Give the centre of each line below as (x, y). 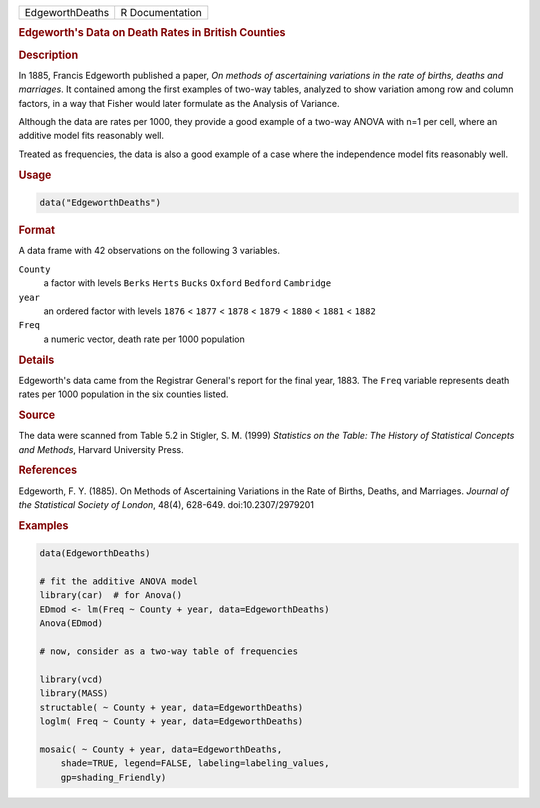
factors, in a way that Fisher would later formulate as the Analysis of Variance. (179, 103)
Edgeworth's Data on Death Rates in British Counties (152, 33)
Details (36, 360)
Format (36, 230)
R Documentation (161, 12)
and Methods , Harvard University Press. (101, 449)
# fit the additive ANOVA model (119, 581)
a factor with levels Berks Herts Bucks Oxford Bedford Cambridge (187, 283)
